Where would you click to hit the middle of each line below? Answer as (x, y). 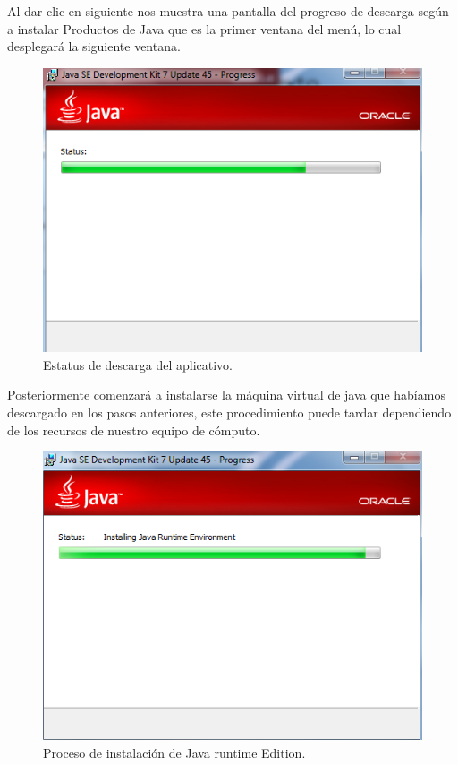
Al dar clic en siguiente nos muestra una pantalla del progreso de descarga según (228, 11)
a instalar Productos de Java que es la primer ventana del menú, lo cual (204, 28)
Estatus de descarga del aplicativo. (138, 364)
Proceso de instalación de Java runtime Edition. (174, 752)
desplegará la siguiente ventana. (94, 46)
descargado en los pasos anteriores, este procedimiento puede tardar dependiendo (229, 412)
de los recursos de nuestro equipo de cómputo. (134, 430)
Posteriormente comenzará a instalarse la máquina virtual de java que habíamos (226, 395)
